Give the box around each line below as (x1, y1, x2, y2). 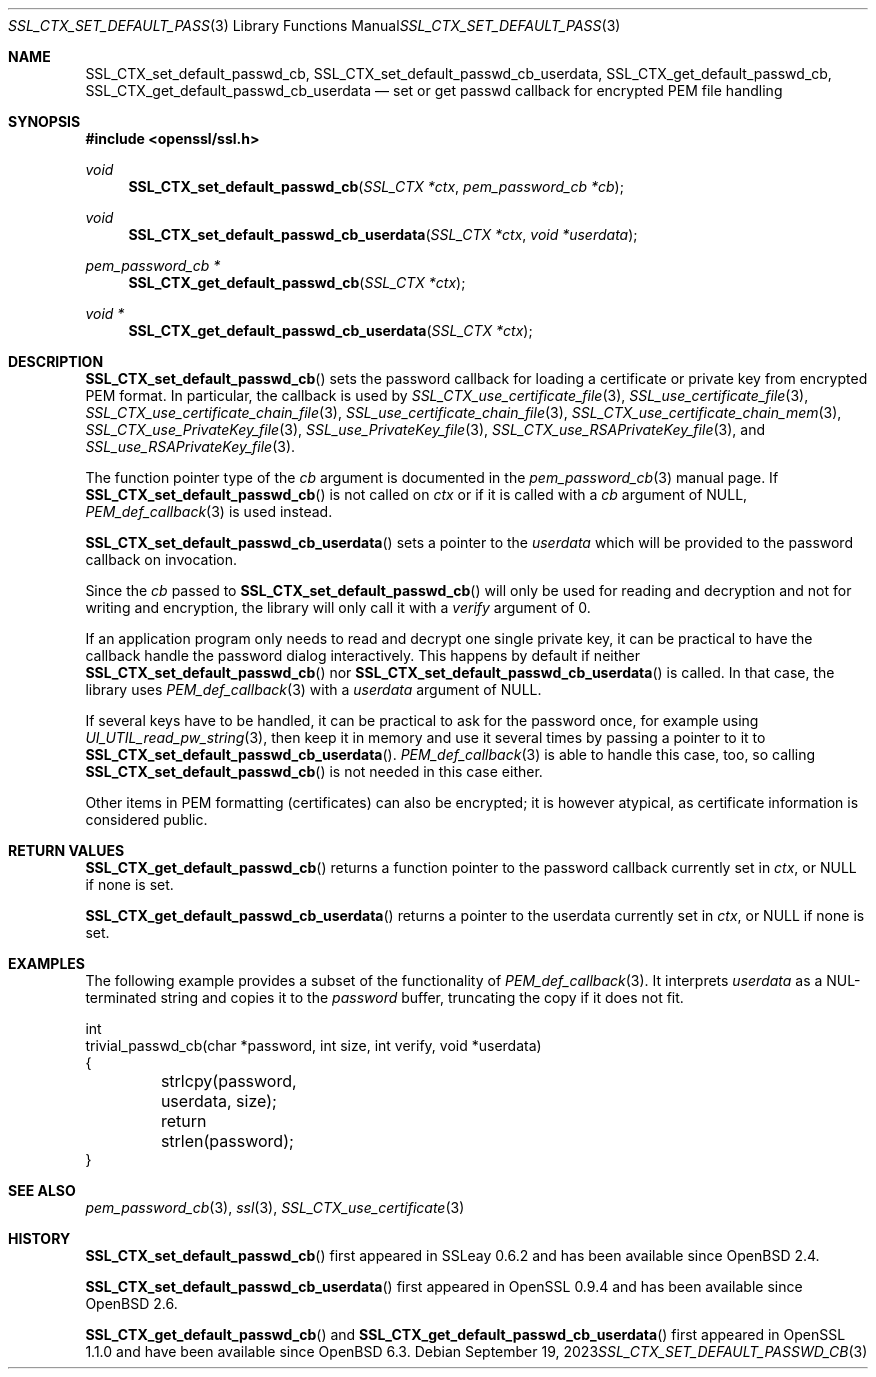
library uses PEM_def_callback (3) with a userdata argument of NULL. (85, 681, 542, 698)
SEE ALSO (8, 1182, 76, 1199)
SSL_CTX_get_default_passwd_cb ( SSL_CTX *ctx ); (128, 274, 466, 291)
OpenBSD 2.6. (85, 1295, 178, 1312)
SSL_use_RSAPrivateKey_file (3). (85, 438, 296, 455)
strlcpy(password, (160, 1071, 297, 1091)
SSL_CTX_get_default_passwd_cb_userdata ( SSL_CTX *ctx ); (128, 322, 533, 339)
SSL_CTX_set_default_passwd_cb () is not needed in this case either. (85, 763, 543, 780)
